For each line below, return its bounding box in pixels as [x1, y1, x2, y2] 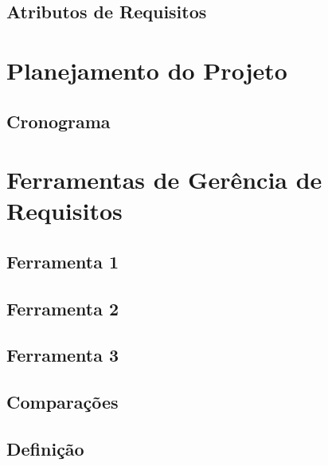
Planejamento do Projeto [6, 53, 287, 86]
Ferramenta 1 [6, 249, 119, 273]
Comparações [6, 390, 119, 414]
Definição [6, 437, 84, 461]
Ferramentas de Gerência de [6, 163, 322, 196]
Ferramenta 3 [6, 343, 119, 367]
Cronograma [6, 108, 111, 133]
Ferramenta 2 [6, 296, 119, 320]
